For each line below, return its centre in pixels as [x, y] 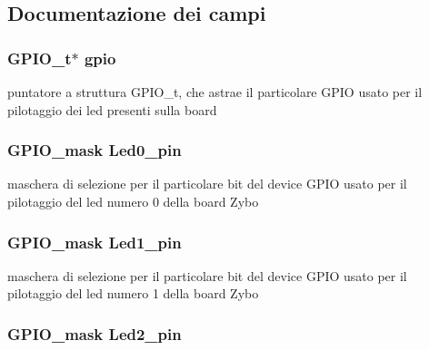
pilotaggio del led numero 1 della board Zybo [133, 293]
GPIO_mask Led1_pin [95, 242]
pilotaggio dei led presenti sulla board [112, 109]
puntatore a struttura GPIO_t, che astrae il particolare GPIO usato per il [215, 92]
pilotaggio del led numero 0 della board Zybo [133, 201]
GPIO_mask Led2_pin [95, 333]
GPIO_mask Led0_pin [95, 150]
